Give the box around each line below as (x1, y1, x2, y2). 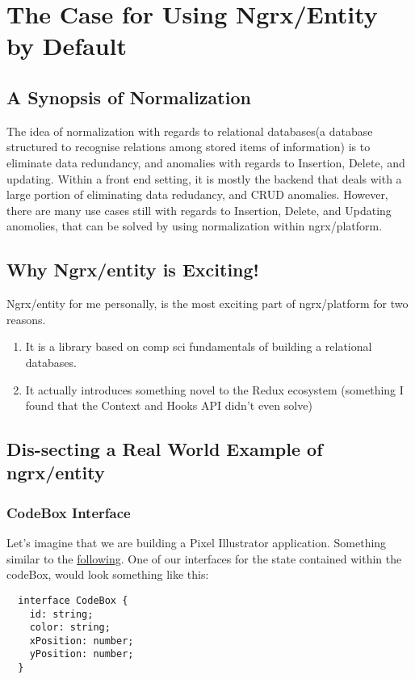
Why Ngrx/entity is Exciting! (6, 257, 259, 282)
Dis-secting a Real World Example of (6, 436, 323, 462)
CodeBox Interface (6, 502, 131, 522)
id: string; (29, 608, 94, 620)
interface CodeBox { (18, 594, 128, 606)
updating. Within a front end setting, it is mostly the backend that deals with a (6, 170, 402, 187)
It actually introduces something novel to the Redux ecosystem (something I (25, 381, 404, 398)
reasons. (6, 310, 46, 327)
